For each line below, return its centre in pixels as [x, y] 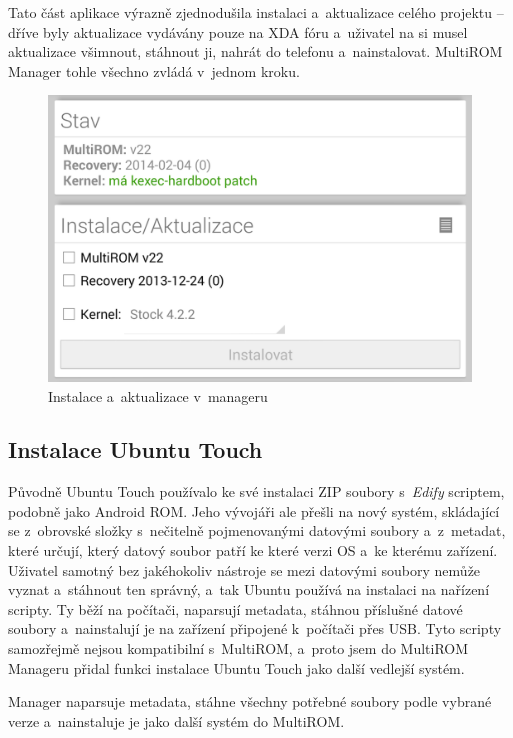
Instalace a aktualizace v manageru [158, 395]
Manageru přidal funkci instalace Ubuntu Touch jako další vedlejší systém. [236, 667]
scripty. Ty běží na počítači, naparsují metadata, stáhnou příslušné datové [235, 608]
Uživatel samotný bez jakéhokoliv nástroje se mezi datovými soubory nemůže [244, 569]
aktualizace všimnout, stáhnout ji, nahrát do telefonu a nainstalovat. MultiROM [255, 51]
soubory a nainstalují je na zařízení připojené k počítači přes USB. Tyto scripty [255, 628]
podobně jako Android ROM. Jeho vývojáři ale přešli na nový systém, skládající [254, 510]
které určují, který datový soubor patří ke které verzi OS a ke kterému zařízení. [253, 550]
